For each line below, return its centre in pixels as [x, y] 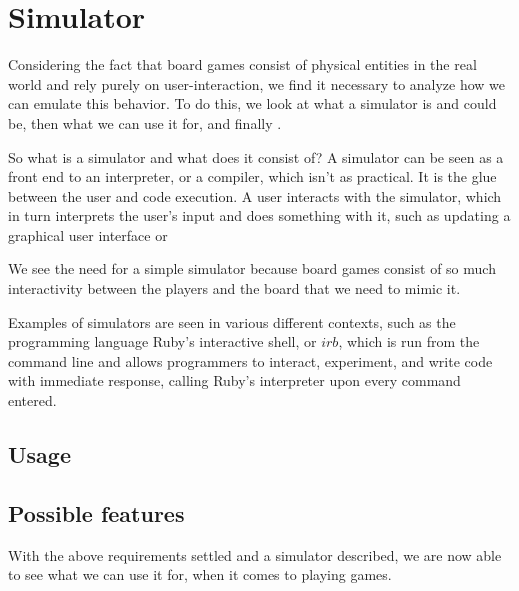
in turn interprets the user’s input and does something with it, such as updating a [259, 215]
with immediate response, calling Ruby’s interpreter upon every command [234, 380]
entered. [32, 400]
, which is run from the [409, 341]
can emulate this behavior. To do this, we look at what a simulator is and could [252, 103]
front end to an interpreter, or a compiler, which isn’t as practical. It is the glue [252, 176]
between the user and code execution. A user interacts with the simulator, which [255, 195]
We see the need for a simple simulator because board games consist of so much [252, 268]
